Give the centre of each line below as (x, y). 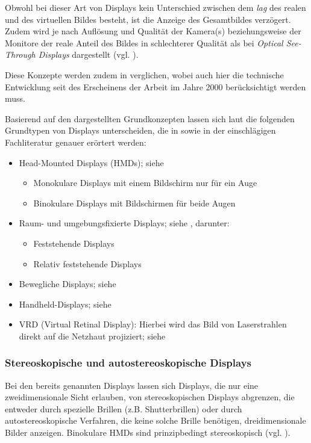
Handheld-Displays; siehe (65, 304)
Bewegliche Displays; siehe (68, 284)
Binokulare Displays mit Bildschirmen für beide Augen (134, 203)
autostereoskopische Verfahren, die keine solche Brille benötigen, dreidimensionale (155, 420)
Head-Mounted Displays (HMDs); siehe (91, 162)
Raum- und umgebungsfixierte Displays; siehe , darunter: (124, 223)
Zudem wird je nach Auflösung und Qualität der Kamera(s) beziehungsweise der (153, 31)
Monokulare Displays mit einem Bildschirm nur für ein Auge (145, 183)
